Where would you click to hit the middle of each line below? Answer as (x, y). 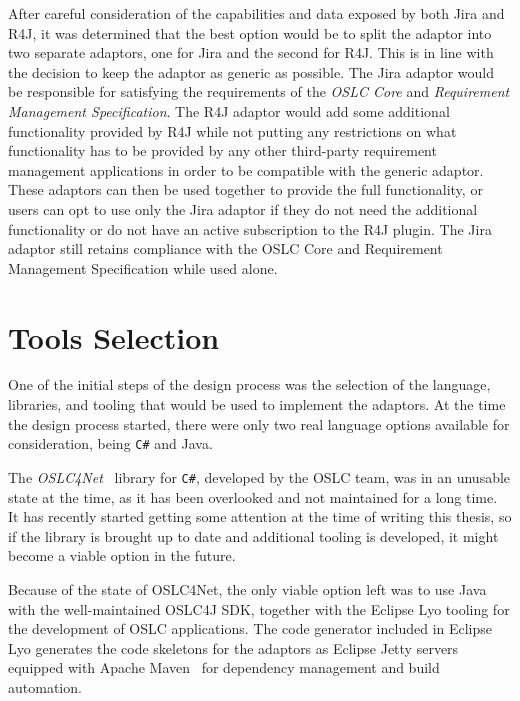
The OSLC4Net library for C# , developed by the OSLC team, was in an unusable (259, 476)
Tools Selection (114, 336)
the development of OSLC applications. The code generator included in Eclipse (250, 628)
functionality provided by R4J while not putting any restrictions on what (232, 130)
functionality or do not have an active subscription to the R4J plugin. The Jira (250, 228)
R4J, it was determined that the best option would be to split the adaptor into (250, 32)
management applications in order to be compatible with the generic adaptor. (246, 169)
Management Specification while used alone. (143, 267)
